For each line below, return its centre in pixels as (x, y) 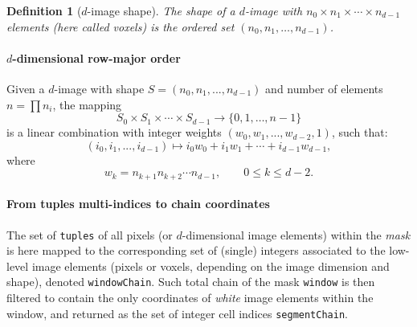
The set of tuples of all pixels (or (90, 234)
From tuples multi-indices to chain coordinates (138, 204)
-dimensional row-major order (96, 57)
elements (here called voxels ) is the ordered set (121, 26)
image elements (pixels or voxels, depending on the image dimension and (211, 266)
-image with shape (99, 88)
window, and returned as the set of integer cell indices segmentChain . (177, 313)
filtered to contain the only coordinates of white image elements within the (190, 298)
